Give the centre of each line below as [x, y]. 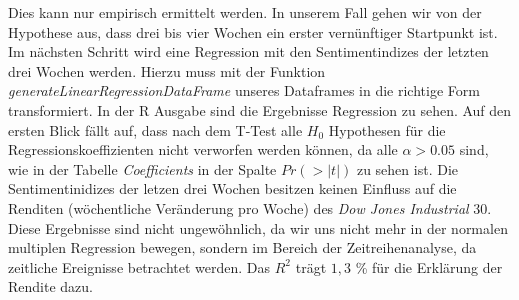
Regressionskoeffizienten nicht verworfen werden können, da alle [203, 149]
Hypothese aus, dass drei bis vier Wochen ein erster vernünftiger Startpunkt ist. [253, 31]
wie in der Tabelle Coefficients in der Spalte [142, 168]
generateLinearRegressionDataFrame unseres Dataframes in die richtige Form [244, 90]
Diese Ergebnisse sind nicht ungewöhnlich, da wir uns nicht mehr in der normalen [258, 227]
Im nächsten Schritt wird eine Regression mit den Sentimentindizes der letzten [248, 51]
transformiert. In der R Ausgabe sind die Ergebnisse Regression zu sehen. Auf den [260, 109]
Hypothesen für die [387, 129]
